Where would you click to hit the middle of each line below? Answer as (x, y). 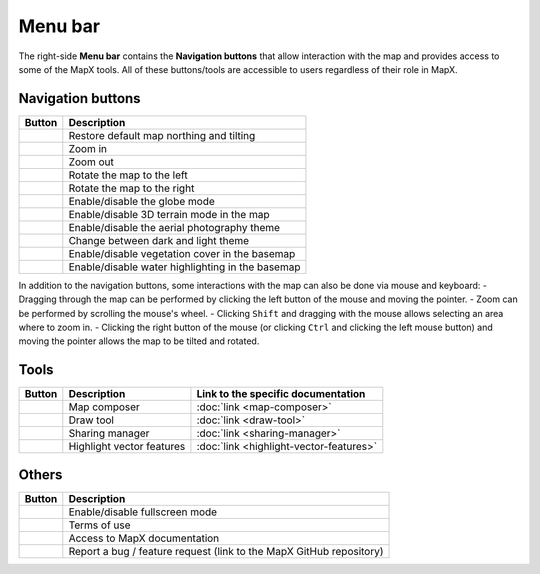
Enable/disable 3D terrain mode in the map (169, 214)
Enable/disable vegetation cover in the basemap (182, 253)
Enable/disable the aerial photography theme (174, 227)
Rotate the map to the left (128, 175)
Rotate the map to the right (131, 188)
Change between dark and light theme (159, 240)
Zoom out (91, 162)
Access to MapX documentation (144, 538)
